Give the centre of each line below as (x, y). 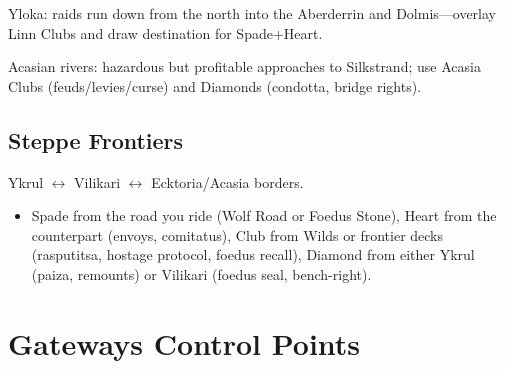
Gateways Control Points (184, 342)
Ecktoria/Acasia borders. (227, 181)
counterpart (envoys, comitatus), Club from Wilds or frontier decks (237, 234)
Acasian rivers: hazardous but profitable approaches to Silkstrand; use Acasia (244, 66)
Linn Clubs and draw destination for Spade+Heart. (165, 32)
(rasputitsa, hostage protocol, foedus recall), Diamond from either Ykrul (253, 254)
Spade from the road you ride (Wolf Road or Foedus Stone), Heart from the (264, 215)
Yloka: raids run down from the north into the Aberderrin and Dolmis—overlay (252, 13)
